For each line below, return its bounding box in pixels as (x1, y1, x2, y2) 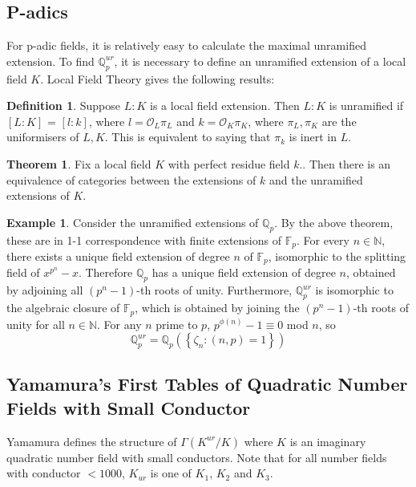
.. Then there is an (299, 155, 391, 172)
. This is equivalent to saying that (104, 128, 271, 145)
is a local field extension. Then (150, 97, 300, 114)
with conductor (6, 465, 81, 481)
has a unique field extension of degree (151, 264, 336, 281)
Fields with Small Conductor (6, 395, 251, 420)
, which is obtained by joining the (135, 299, 300, 316)
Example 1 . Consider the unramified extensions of (6, 213, 259, 230)
